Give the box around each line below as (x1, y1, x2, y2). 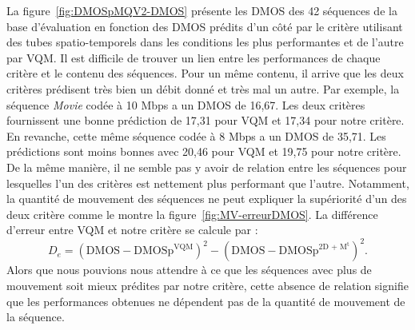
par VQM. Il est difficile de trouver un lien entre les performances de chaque (6, 49, 381, 66)
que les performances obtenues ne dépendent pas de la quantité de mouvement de (6, 292, 405, 309)
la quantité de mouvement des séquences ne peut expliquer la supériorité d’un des (6, 190, 407, 207)
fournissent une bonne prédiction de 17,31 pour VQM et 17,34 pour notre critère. (6, 112, 405, 129)
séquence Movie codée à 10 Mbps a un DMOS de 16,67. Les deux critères (6, 96, 365, 113)
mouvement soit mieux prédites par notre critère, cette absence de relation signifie (6, 277, 409, 293)
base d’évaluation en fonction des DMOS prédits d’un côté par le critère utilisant (6, 18, 403, 34)
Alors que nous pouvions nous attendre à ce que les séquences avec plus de (6, 261, 372, 278)
